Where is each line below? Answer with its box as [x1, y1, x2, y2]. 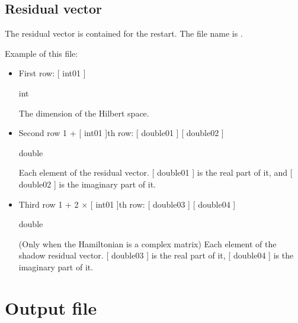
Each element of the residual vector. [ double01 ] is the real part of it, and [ [18, 166, 293, 179]
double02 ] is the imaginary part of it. [18, 177, 156, 190]
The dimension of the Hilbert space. [18, 106, 149, 119]
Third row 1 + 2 [18, 198, 79, 210]
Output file [5, 295, 97, 319]
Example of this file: [5, 47, 78, 59]
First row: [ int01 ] [18, 67, 86, 79]
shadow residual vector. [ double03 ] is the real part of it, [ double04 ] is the [18, 249, 294, 261]
